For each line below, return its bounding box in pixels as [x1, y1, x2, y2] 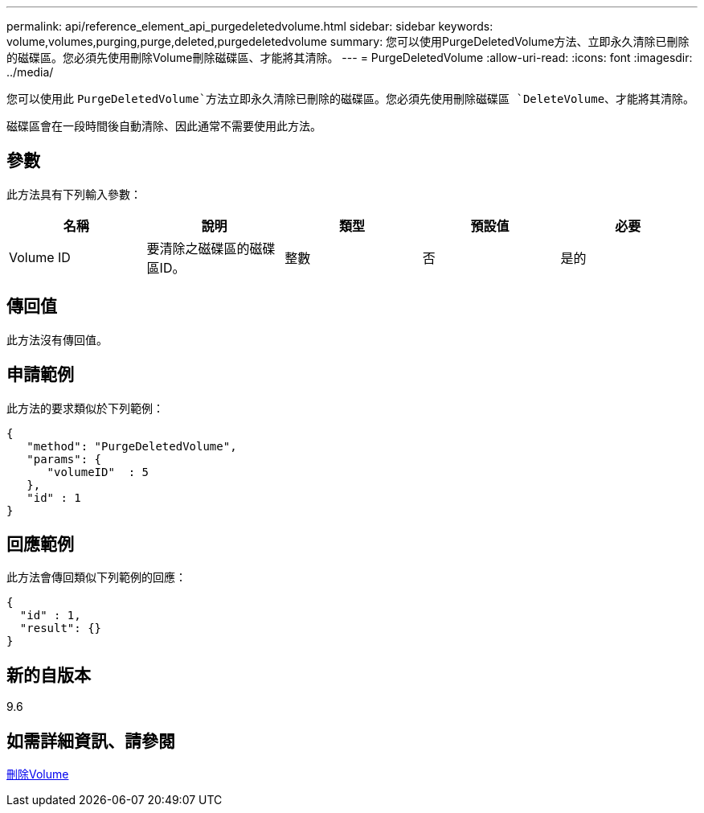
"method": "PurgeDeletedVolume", [27, 439, 237, 453]
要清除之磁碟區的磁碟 [146, 240, 276, 257]
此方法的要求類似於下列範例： [6, 400, 164, 415]
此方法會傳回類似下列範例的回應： [6, 570, 186, 585]
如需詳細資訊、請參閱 [6, 730, 175, 751]
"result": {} [19, 622, 102, 635]
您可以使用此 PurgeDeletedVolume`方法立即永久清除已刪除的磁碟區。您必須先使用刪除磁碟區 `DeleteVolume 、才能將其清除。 [6, 92, 695, 105]
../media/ [6, 65, 54, 79]
